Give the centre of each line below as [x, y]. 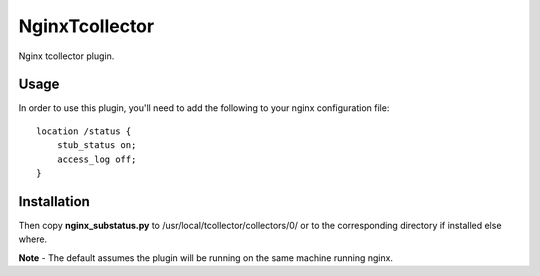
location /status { [84, 131]
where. [33, 239]
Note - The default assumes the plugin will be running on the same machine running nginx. [206, 257]
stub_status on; [96, 145]
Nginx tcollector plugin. [66, 56]
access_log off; [96, 159]
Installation [54, 201]
